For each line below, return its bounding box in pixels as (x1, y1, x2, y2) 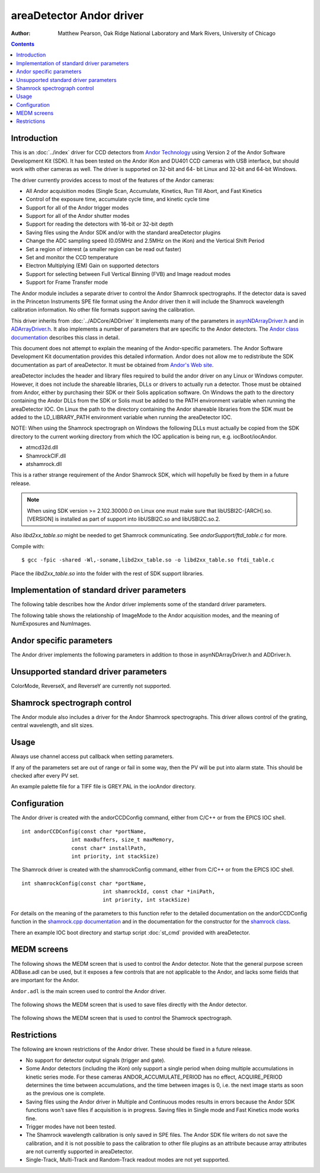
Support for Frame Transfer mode (25, 279, 108, 286)
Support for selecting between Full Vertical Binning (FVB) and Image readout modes (25, 270, 231, 277)
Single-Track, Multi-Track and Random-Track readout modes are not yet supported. (25, 1156, 230, 1164)
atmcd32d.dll (25, 444, 59, 451)
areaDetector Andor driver (11, 9, 144, 22)
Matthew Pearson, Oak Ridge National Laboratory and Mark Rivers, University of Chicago (57, 30, 276, 37)
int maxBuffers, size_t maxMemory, (71, 836, 175, 843)
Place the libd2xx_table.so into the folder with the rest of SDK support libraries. (11, 570, 204, 577)
